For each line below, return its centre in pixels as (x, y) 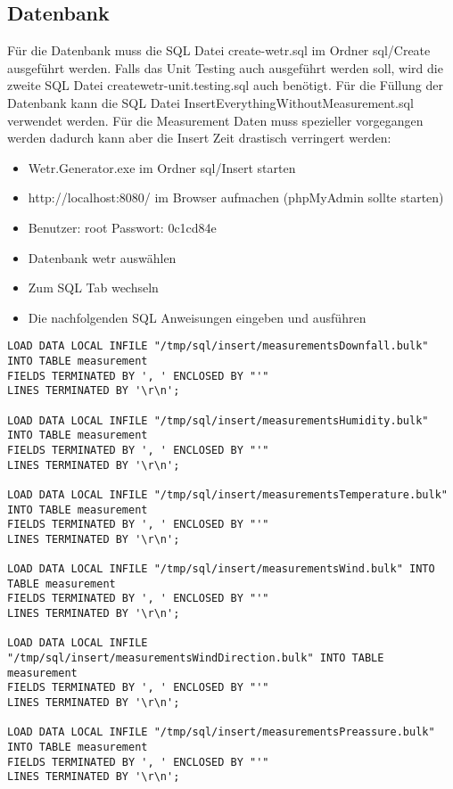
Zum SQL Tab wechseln (93, 288)
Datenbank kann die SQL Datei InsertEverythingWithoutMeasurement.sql (210, 102)
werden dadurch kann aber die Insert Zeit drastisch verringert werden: (199, 138)
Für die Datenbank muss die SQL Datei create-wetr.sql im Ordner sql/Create (219, 50)
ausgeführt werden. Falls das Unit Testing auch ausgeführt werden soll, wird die (225, 67)
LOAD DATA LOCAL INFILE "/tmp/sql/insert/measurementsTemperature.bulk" (227, 494)
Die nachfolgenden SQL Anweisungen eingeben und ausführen (197, 317)
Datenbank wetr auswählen (102, 257)
